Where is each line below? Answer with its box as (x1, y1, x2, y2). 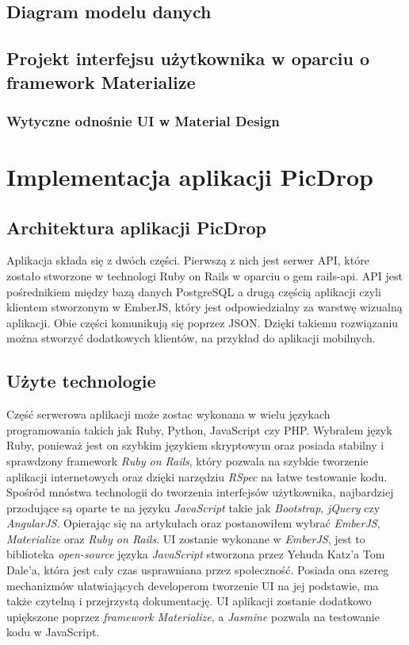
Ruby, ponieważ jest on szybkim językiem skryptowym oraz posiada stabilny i (6, 437, 384, 454)
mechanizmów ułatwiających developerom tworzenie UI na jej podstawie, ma (6, 577, 379, 593)
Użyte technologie (6, 369, 156, 393)
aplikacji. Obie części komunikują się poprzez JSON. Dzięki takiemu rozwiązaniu (6, 314, 399, 330)
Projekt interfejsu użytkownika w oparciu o (6, 46, 369, 71)
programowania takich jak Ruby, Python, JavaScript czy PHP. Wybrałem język (6, 421, 392, 438)
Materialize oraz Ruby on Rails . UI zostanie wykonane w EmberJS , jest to (6, 530, 365, 547)
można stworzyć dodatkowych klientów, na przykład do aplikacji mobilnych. (6, 330, 376, 346)
